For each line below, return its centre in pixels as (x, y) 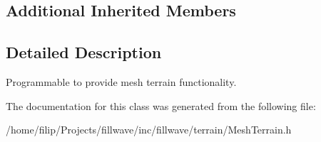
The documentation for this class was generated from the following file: (161, 105)
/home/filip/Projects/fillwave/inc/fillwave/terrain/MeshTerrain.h (149, 130)
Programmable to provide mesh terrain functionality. (121, 81)
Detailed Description (84, 52)
